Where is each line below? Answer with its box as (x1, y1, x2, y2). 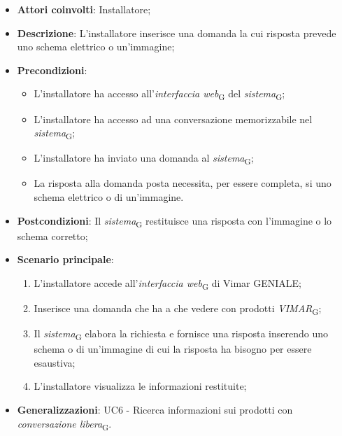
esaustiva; (34, 355, 76, 370)
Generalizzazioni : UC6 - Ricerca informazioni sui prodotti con (17, 402, 293, 416)
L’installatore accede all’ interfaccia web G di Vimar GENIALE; (34, 275, 302, 292)
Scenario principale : (17, 252, 114, 267)
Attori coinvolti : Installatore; (17, 2, 151, 16)
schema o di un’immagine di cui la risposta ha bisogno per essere (34, 342, 312, 356)
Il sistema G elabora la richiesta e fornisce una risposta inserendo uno (34, 326, 328, 342)
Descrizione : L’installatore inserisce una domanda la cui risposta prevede (17, 25, 336, 40)
